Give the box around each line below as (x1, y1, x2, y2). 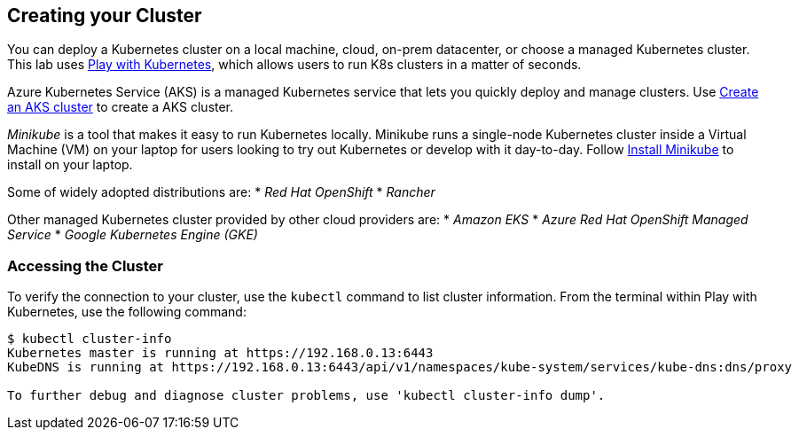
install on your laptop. (7, 157, 133, 173)
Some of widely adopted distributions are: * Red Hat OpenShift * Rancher (7, 184, 435, 200)
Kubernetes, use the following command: (7, 304, 247, 320)
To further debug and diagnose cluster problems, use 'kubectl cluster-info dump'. (7, 388, 606, 403)
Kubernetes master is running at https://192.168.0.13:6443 (7, 346, 434, 361)
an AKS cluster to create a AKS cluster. (7, 99, 234, 115)
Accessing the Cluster (7, 256, 163, 275)
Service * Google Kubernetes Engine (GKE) (7, 227, 258, 243)
